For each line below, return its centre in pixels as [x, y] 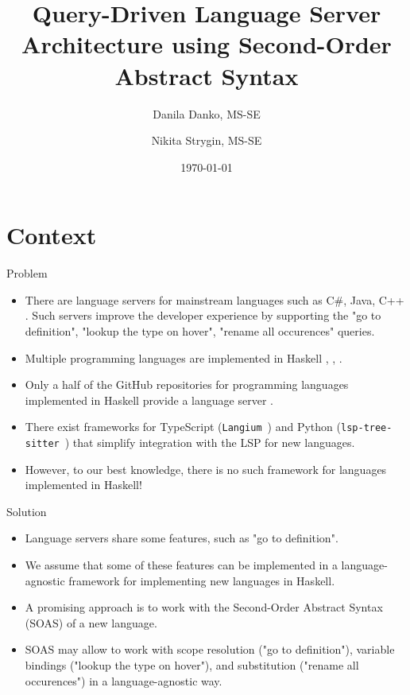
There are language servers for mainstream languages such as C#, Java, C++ [215, 299]
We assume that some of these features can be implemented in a [181, 565]
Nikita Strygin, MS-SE [207, 140]
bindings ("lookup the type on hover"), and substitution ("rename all [192, 665]
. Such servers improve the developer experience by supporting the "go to [203, 315]
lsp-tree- [367, 428]
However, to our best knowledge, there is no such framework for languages [206, 469]
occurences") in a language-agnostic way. [124, 680]
